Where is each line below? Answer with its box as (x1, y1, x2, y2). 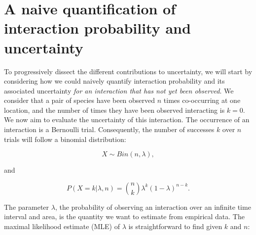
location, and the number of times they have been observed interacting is (4, 104, 225, 115)
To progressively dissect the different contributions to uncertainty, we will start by (4, 66, 253, 76)
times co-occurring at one (163, 95, 241, 105)
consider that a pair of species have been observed (4, 95, 155, 105)
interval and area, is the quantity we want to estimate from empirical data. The (4, 211, 245, 222)
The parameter (4, 201, 49, 212)
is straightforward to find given (128, 221, 222, 232)
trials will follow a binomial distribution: (4, 134, 126, 144)
